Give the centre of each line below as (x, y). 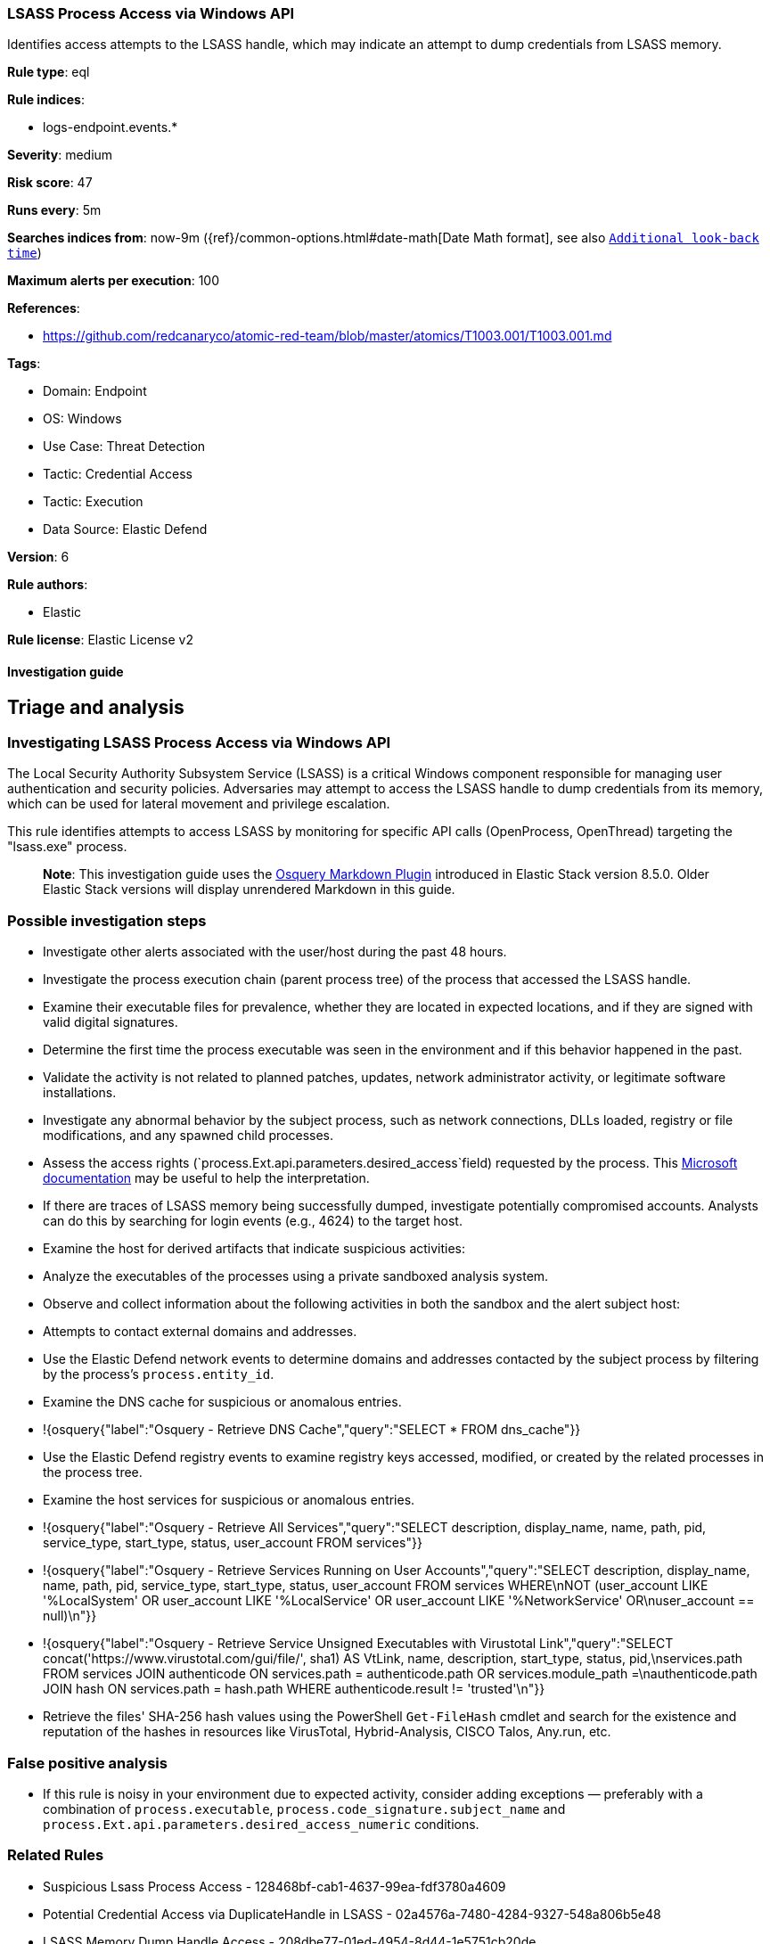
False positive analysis (87, 1763)
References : (44, 308)
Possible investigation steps (107, 920)
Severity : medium (60, 155)
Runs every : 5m (54, 210)
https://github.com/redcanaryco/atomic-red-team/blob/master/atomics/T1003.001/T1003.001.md (328, 336)
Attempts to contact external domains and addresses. (200, 1332)
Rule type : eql (49, 72)
